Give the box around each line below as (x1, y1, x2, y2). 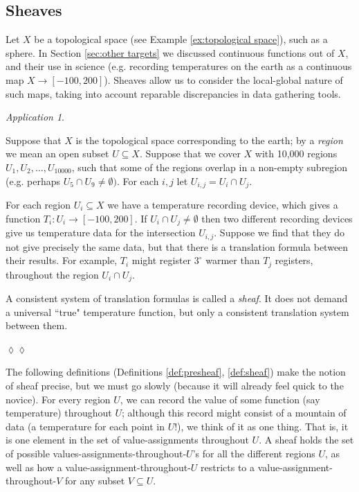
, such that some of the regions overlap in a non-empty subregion (71, 159, 348, 174)
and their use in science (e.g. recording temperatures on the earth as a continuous (6, 59, 352, 73)
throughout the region (6, 267, 99, 281)
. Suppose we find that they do (214, 225, 345, 240)
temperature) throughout (6, 405, 112, 420)
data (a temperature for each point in (6, 419, 165, 433)
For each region (6, 197, 71, 211)
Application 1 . (6, 109, 64, 124)
